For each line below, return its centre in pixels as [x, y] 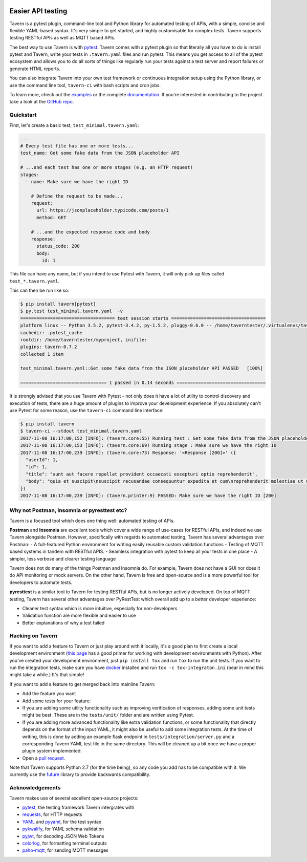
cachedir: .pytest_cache [51, 332]
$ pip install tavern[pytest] [58, 304]
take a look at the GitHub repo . [42, 102]
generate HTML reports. [35, 69]
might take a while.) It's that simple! [47, 675]
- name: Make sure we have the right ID [77, 181]
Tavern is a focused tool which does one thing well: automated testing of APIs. [92, 521]
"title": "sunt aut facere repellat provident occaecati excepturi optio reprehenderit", [142, 474]
